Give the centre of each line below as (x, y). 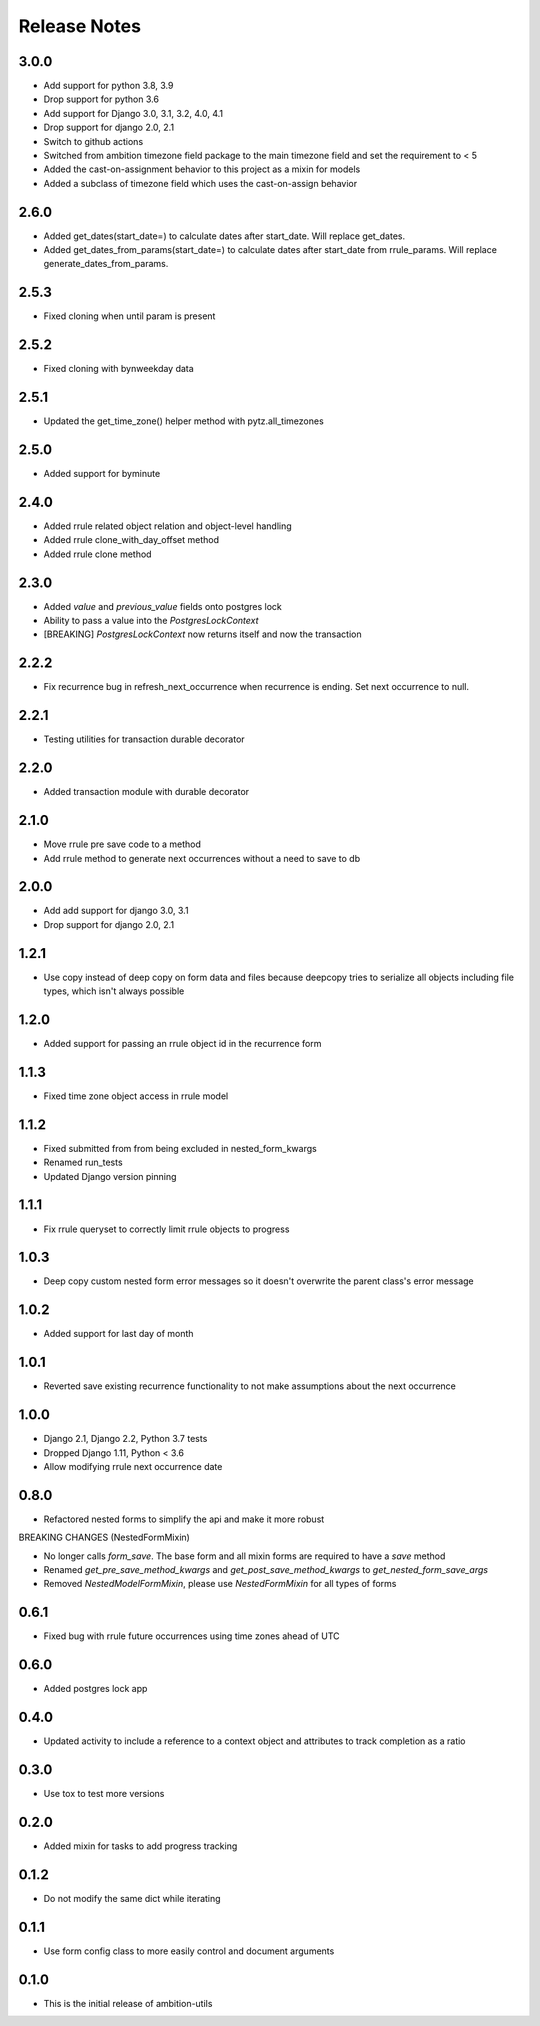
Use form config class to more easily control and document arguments (189, 1951)
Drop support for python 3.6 (101, 99)
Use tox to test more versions (104, 1793)
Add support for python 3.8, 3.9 (108, 86)
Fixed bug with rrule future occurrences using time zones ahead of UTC (191, 1636)
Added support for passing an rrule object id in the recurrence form (182, 1043)
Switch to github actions (93, 141)
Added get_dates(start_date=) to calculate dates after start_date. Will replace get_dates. (224, 236)
